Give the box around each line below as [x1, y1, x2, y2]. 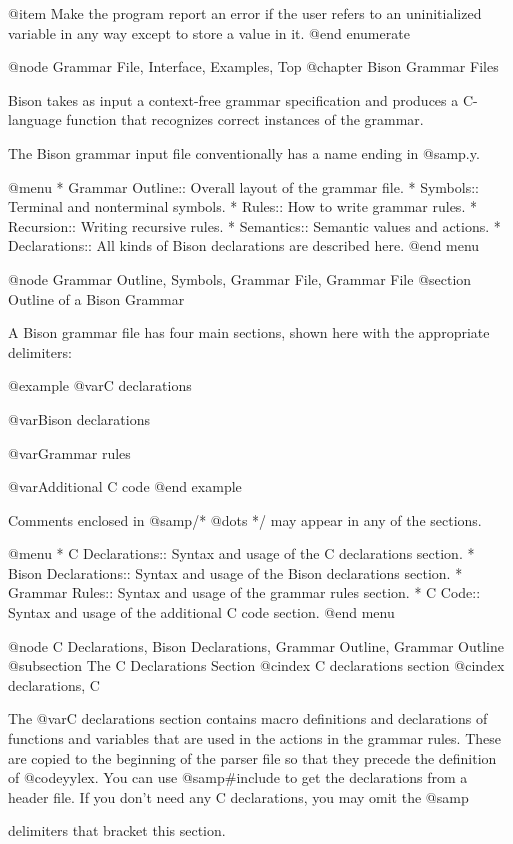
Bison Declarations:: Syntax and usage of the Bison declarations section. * [8, 562, 463, 583]
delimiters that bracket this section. [8, 820, 226, 841]
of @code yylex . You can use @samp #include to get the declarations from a [8, 767, 468, 788]
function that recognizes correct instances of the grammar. [66, 109, 424, 130]
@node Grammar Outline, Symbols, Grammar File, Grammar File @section [8, 268, 472, 289]
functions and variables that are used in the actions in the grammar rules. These [8, 728, 501, 749]
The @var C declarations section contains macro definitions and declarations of [8, 708, 488, 729]
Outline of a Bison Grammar [8, 288, 185, 309]
